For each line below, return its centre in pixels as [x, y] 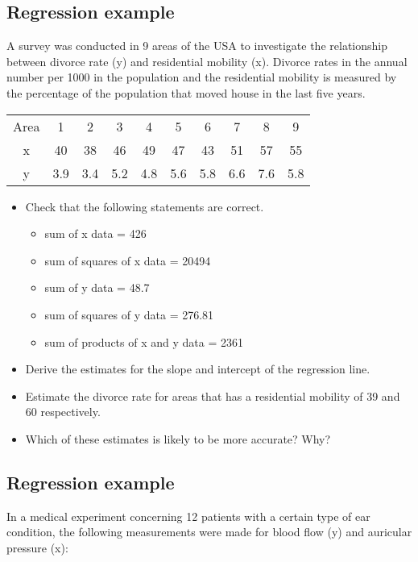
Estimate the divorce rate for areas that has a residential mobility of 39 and [213, 395]
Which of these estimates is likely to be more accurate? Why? [178, 438]
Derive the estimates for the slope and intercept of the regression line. [198, 369]
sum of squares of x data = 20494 [128, 260]
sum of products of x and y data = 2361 [144, 341]
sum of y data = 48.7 [97, 287]
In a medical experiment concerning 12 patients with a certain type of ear [188, 516]
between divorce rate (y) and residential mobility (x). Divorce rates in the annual [207, 61]
